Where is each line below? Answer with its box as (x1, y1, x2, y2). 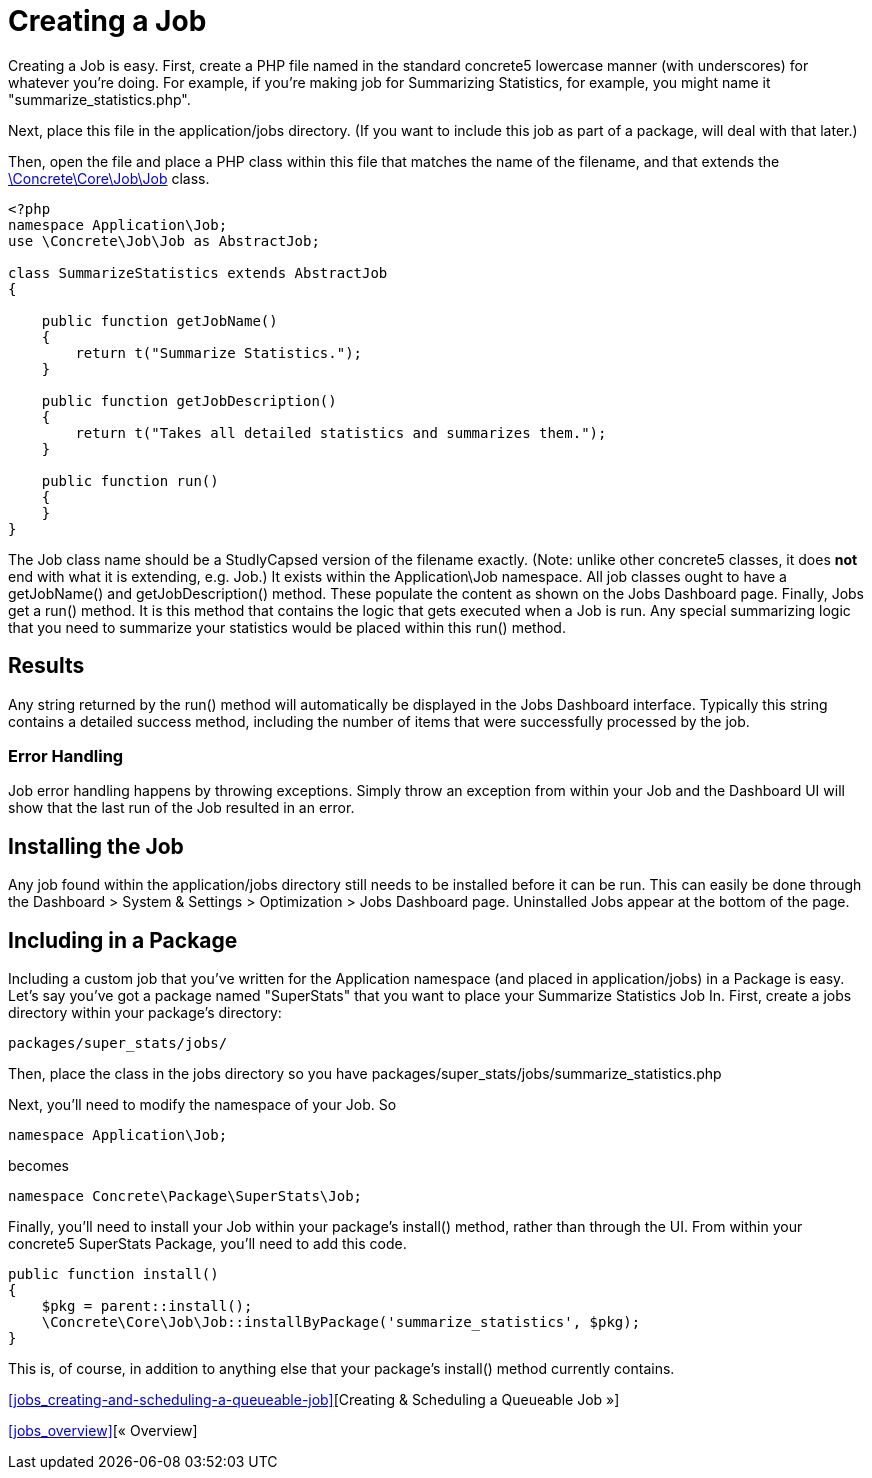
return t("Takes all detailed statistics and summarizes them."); (75, 424, 607, 441)
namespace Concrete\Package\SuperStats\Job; (8, 1188, 363, 1205)
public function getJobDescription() (41, 392, 337, 409)
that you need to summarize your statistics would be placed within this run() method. (8, 618, 566, 636)
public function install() (8, 1266, 219, 1283)
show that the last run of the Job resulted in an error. (8, 799, 355, 817)
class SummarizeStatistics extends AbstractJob (8, 264, 388, 281)
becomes (8, 1157, 69, 1175)
